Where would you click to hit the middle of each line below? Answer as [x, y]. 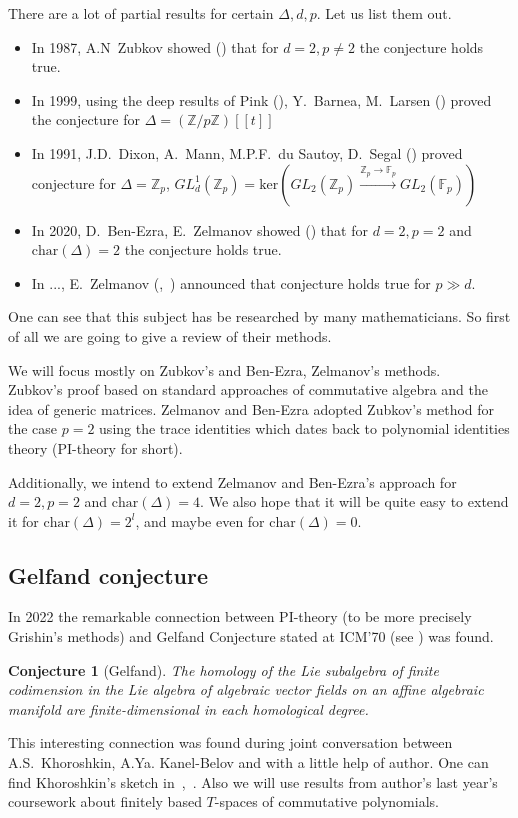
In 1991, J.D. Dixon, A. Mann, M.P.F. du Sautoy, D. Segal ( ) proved [247, 152]
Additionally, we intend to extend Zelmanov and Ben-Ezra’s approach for [232, 481]
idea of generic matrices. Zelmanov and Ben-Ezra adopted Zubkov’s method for [251, 408]
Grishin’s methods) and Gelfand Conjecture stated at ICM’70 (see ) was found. [251, 636]
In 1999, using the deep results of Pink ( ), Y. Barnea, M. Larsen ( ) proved [261, 99]
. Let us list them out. [384, 13]
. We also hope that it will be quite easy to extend [354, 501]
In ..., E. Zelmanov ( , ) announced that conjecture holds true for [231, 282]
